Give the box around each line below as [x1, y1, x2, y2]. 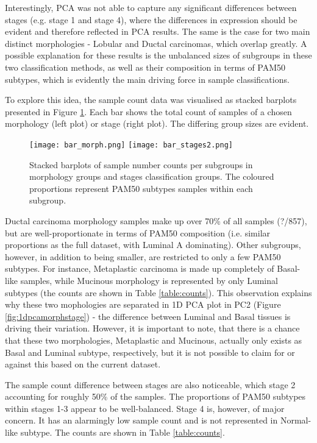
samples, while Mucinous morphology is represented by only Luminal [20, 274, 278, 286]
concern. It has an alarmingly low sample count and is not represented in [5, 414, 278, 427]
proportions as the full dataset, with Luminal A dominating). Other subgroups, [5, 238, 301, 251]
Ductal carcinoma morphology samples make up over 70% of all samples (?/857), [5, 214, 307, 227]
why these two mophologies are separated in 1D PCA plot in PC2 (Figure [5, 298, 281, 311]
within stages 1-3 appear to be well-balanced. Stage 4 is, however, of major [5, 402, 285, 414]
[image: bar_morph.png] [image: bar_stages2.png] [29, 140, 233, 149]
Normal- [280, 414, 312, 427]
